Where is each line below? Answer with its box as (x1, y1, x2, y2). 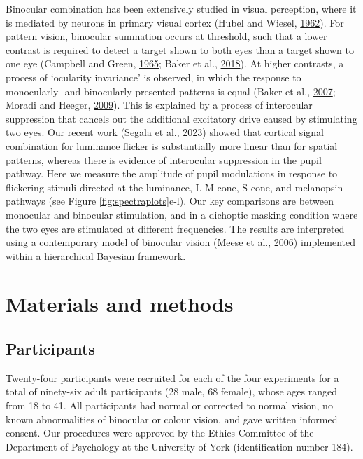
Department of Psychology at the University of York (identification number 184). (6, 439, 353, 453)
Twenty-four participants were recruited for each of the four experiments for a (6, 370, 339, 385)
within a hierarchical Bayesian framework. (6, 248, 186, 263)
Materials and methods (6, 289, 234, 318)
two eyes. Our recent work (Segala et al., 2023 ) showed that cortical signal (6, 125, 324, 139)
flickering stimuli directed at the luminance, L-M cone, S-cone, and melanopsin (6, 179, 343, 194)
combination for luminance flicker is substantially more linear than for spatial (6, 138, 338, 153)
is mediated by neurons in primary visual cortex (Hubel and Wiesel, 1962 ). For (6, 15, 344, 29)
